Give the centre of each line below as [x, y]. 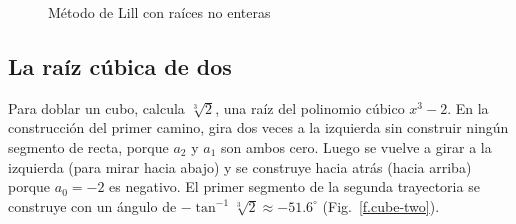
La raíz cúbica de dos [120, 65]
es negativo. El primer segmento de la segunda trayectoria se [294, 186]
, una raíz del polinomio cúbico [310, 107]
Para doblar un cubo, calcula [96, 107]
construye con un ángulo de [92, 205]
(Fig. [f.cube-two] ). [381, 205]
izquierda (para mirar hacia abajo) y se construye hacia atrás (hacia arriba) [240, 166]
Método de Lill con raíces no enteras [159, 12]
